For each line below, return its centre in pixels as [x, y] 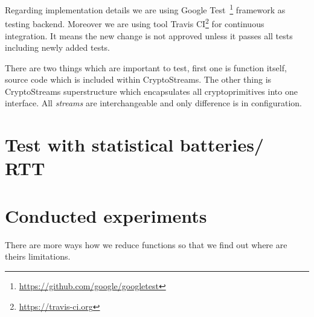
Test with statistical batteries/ [134, 145]
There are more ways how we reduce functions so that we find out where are [146, 244]
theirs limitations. [38, 256]
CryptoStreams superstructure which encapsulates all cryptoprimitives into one [151, 91]
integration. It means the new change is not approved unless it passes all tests [149, 35]
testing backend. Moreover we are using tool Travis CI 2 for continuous [135, 23]
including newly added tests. [58, 47]
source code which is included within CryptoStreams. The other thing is [138, 79]
